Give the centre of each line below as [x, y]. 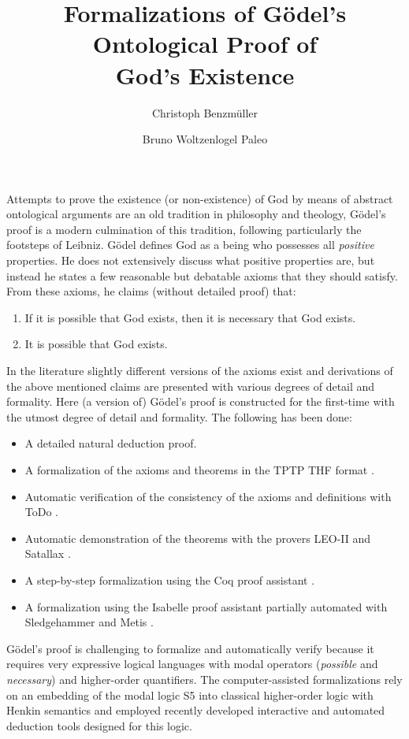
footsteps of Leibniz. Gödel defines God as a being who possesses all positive [190, 245]
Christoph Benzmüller [205, 112]
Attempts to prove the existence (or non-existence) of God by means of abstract [200, 198]
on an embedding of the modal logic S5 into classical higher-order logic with [190, 694]
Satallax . [48, 553]
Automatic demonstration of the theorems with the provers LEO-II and [198, 538]
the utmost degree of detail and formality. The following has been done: [179, 416]
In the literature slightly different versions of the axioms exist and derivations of [200, 371]
